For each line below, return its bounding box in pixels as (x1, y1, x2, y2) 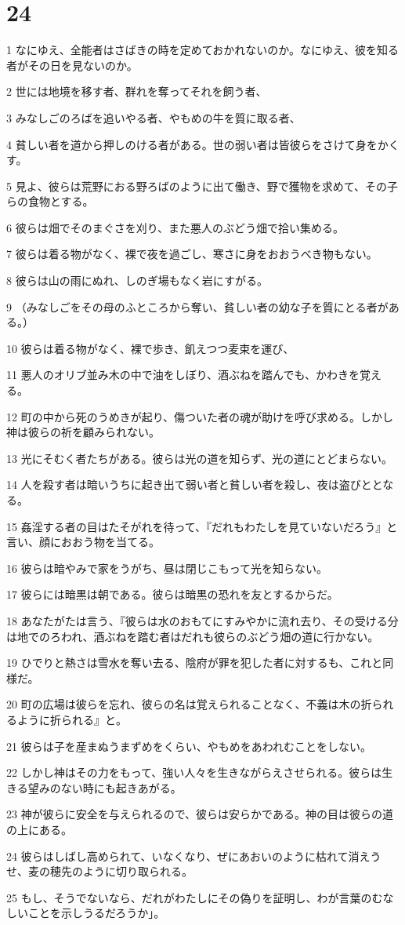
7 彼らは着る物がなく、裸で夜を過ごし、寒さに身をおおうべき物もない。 (6, 246, 378, 262)
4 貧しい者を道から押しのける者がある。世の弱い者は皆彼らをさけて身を (6, 136, 378, 152)
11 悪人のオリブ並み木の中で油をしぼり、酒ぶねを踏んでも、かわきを (6, 366, 360, 383)
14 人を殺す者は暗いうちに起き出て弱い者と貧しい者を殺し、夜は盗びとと (6, 476, 383, 493)
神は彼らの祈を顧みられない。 (6, 424, 160, 440)
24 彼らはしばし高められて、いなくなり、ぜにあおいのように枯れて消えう (6, 847, 381, 864)
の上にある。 (6, 821, 72, 837)
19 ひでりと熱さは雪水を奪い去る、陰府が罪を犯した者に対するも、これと (6, 654, 383, 671)
